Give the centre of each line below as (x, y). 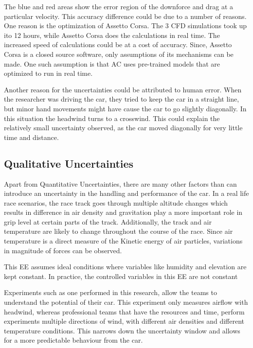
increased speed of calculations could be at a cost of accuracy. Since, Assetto (118, 44)
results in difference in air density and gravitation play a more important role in (123, 212)
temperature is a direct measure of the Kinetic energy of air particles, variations (123, 241)
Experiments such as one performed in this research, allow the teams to (110, 292)
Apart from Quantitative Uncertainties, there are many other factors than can (120, 183)
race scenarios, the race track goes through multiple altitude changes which (116, 202)
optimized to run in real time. (48, 73)
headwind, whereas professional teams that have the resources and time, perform (124, 311)
